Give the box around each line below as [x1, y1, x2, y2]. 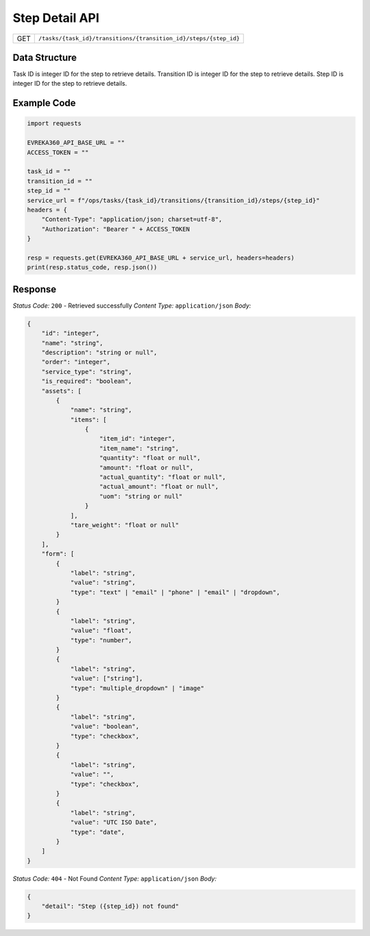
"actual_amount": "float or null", [99, 483, 219, 491]
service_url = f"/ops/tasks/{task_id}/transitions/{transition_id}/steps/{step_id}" [27, 196, 320, 204]
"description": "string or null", [41, 348, 158, 356]
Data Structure [12, 51, 77, 63]
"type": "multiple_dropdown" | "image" [70, 684, 205, 692]
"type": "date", [70, 828, 125, 836]
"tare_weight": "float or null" [70, 521, 180, 529]
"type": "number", [70, 636, 133, 644]
